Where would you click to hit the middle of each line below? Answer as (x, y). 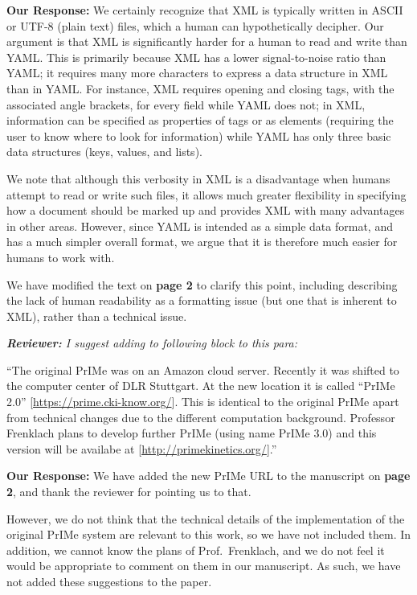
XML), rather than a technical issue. (97, 316)
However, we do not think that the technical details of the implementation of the (206, 518)
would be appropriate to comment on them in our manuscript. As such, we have (204, 566)
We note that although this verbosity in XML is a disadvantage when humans (198, 178)
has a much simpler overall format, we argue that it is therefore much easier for (202, 242)
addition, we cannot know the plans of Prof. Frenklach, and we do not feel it (196, 550)
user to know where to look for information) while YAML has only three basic (199, 135)
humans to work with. (61, 257)
